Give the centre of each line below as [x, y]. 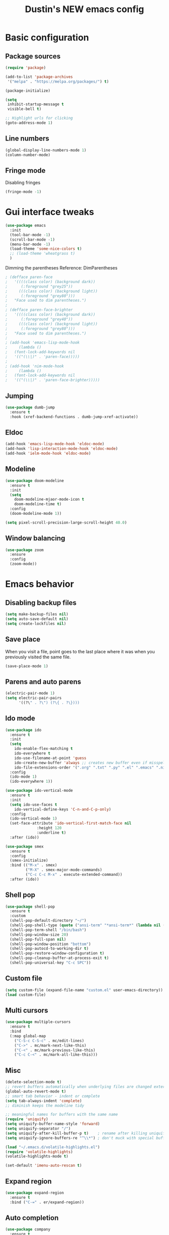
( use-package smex [24, 846]
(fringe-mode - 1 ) [23, 192]
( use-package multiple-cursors [38, 1022]
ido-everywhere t [32, 753]
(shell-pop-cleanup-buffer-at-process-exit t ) [59, 958]
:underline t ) [52, 833]
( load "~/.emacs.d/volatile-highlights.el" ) [53, 1147]
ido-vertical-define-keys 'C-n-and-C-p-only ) [63, 809]
